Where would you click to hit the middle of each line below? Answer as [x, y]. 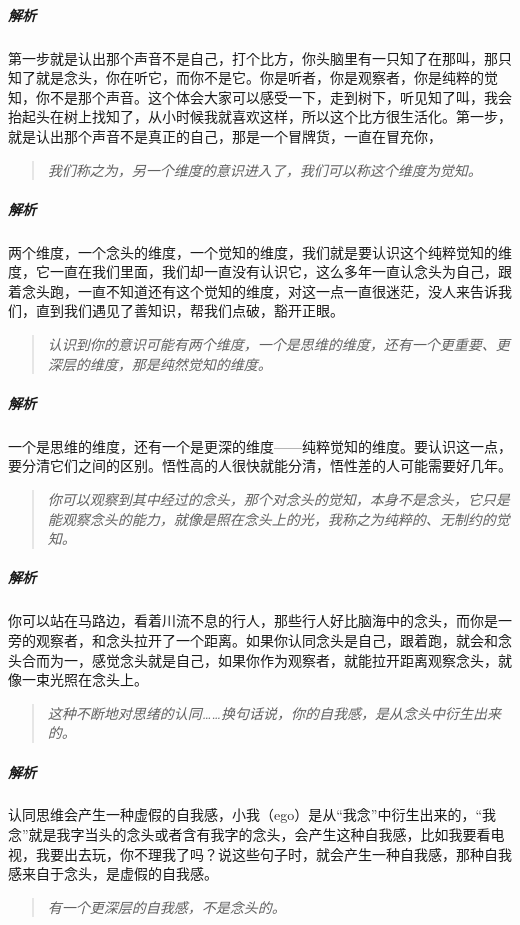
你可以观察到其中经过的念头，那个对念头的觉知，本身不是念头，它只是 [278, 499]
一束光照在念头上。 [84, 679]
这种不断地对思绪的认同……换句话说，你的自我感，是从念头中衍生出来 [274, 712]
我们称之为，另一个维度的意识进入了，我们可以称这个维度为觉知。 [264, 169]
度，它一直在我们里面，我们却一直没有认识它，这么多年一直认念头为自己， [253, 271]
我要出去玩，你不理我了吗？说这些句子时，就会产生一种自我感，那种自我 [273, 853]
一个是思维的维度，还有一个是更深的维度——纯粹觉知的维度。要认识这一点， [260, 445]
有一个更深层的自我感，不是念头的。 [166, 906]
